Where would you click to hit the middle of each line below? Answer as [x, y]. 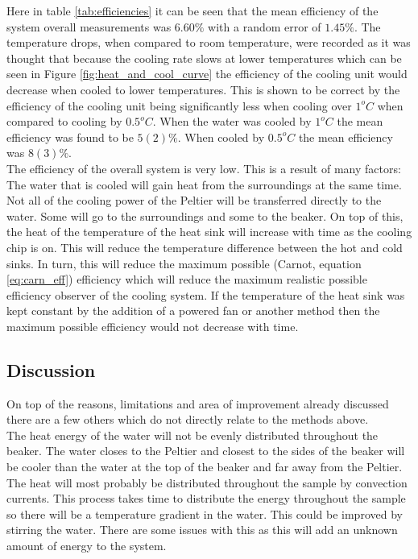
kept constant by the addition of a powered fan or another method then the [193, 311]
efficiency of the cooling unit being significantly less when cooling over [179, 105]
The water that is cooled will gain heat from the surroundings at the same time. [204, 184]
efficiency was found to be [70, 137]
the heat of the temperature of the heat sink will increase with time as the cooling [209, 232]
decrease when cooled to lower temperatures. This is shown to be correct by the [203, 89]
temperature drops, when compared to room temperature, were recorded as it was [209, 42]
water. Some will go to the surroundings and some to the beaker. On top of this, [205, 215]
